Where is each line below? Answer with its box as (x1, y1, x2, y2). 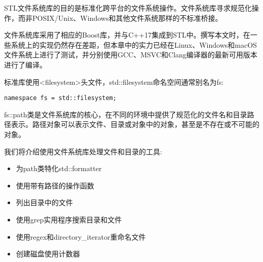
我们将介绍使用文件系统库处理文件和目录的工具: (4, 146, 162, 156)
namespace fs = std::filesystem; (4, 94, 117, 102)
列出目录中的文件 (16, 197, 73, 208)
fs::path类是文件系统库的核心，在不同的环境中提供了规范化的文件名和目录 (4, 109, 247, 119)
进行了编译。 (4, 59, 47, 70)
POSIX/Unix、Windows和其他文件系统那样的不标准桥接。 (32, 12, 222, 23)
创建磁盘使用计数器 (16, 248, 80, 259)
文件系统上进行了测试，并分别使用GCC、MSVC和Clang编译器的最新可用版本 (4, 49, 257, 60)
